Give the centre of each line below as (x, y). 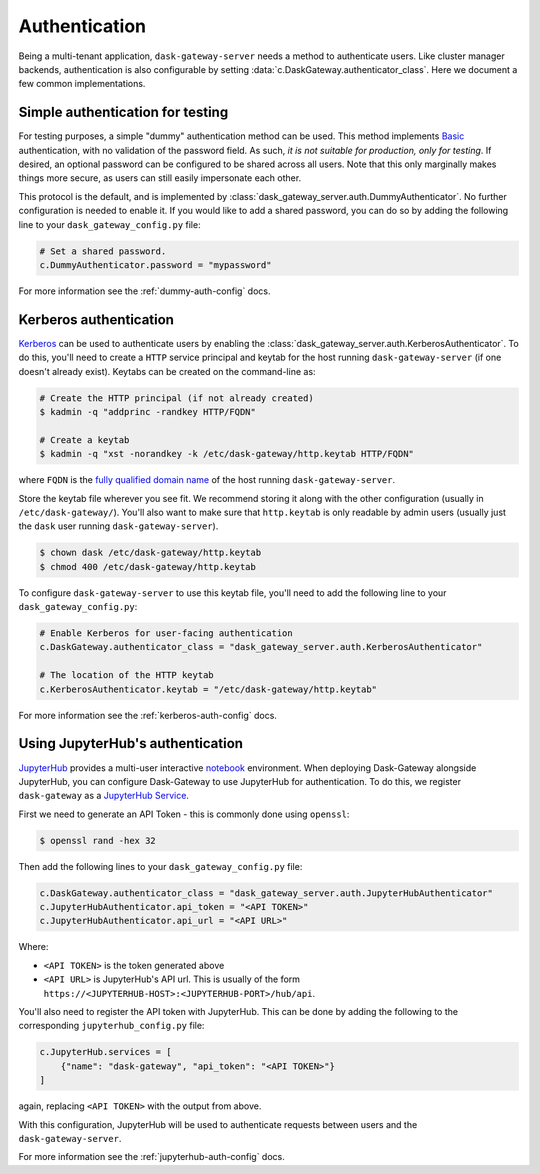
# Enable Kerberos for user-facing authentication (166, 633)
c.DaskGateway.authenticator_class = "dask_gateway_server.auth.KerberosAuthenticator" (261, 647)
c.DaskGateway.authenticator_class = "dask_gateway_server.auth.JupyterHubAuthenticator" (266, 893)
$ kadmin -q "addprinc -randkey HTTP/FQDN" (148, 411)
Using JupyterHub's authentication (131, 743)
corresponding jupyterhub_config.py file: (111, 1026)
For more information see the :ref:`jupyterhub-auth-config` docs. (151, 1157)
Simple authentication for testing (123, 112)
